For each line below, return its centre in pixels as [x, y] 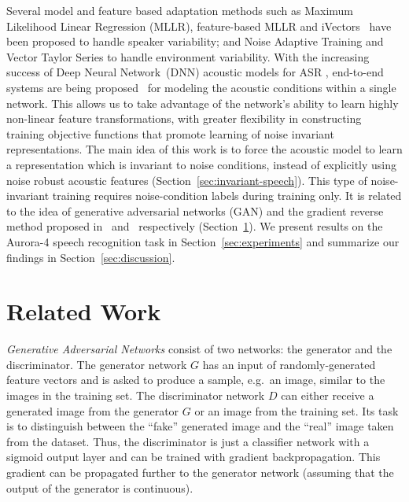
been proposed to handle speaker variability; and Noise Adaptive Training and [195, 41]
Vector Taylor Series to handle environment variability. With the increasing [188, 56]
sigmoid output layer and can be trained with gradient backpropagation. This [193, 457]
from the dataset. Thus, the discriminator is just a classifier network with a [188, 441]
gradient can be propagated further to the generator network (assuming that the [200, 472]
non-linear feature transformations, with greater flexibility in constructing [184, 118]
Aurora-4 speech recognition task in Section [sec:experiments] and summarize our [203, 241]
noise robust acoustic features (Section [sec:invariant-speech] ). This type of [187, 180]
